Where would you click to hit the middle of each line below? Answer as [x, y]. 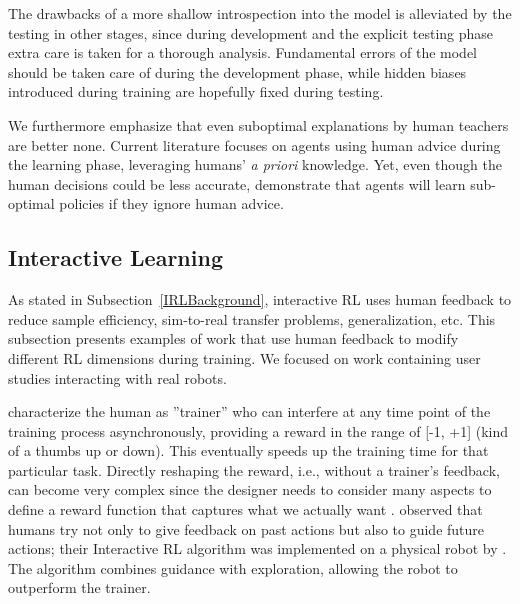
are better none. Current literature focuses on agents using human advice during [254, 144]
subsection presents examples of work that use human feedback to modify [233, 338]
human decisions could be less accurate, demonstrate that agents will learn [237, 183]
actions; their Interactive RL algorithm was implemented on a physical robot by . [257, 548]
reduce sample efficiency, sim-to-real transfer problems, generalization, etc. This [252, 318]
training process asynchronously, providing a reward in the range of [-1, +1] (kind [258, 430]
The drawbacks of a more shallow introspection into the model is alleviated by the [260, 13]
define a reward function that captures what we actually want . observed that [245, 509]
